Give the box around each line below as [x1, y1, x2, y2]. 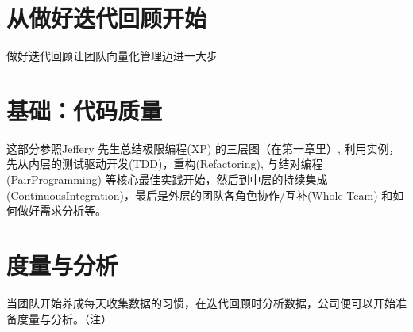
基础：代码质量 [6, 93, 163, 126]
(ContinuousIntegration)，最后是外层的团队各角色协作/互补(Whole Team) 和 [6, 186, 393, 203]
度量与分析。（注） [17, 310, 112, 326]
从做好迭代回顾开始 [6, 2, 207, 34]
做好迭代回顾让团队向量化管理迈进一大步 [6, 48, 218, 64]
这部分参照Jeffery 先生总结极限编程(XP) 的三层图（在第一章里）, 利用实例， [6, 139, 400, 156]
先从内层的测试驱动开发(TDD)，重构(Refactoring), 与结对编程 [6, 155, 323, 172]
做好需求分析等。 [17, 202, 106, 219]
